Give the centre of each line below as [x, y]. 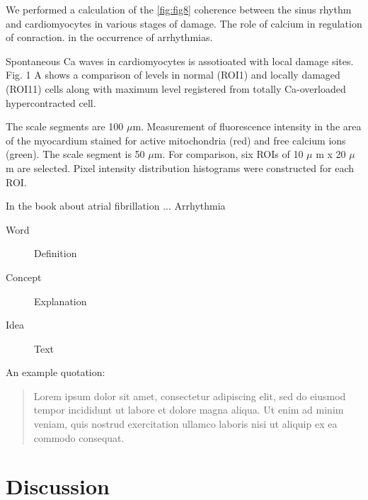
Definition [56, 253]
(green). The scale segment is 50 [75, 154]
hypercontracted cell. [51, 102]
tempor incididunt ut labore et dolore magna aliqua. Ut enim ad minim [189, 410]
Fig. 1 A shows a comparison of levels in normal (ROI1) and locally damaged [173, 75]
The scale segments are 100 [65, 126]
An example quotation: [56, 372]
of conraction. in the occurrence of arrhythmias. [109, 37]
